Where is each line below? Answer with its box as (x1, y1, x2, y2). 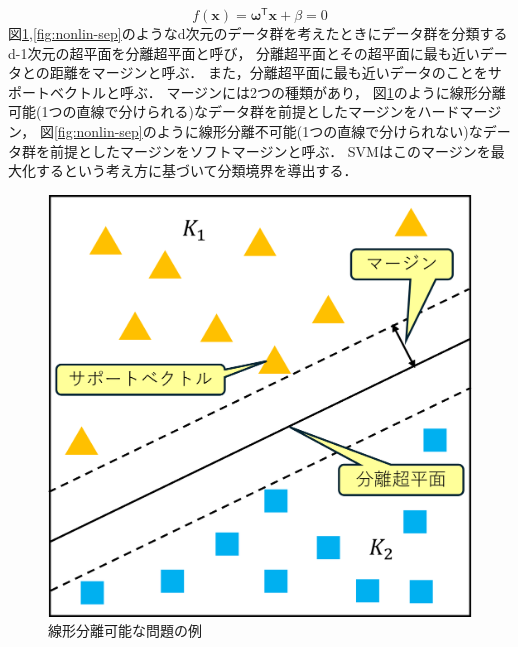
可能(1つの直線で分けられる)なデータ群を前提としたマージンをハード (8, 101, 460, 122)
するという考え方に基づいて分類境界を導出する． (35, 160, 358, 181)
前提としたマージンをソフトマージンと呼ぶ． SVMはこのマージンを (49, 140, 491, 161)
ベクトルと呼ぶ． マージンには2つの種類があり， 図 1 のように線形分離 (49, 81, 506, 102)
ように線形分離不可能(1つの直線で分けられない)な (156, 121, 483, 142)
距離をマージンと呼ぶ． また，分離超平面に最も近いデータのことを (49, 62, 488, 83)
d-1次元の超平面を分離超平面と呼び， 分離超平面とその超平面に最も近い (8, 42, 480, 63)
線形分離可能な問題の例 (48, 620, 202, 641)
